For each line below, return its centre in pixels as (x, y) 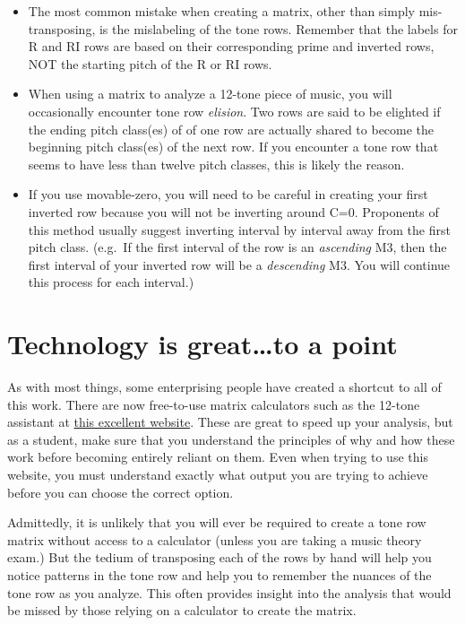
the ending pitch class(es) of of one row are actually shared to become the (231, 129)
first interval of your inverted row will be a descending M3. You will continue (239, 264)
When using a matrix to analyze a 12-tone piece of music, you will (210, 94)
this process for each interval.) (111, 282)
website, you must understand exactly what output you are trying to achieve (218, 474)
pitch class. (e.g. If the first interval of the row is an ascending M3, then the (237, 247)
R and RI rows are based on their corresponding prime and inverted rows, (231, 46)
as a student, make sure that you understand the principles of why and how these (231, 439)
